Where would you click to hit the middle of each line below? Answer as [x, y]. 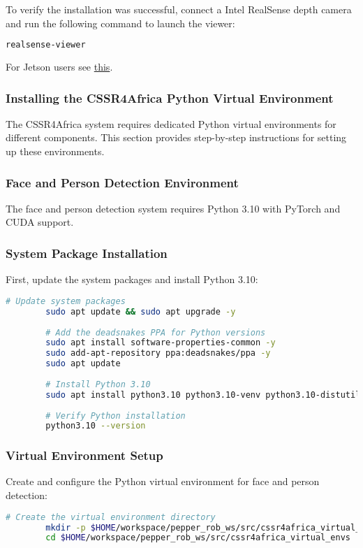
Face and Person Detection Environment [122, 182]
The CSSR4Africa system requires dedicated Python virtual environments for [171, 123]
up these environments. [55, 151]
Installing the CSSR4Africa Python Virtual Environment [170, 98]
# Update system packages [66, 301]
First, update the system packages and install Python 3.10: [132, 279]
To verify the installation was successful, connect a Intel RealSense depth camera [179, 9]
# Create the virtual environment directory [111, 517]
